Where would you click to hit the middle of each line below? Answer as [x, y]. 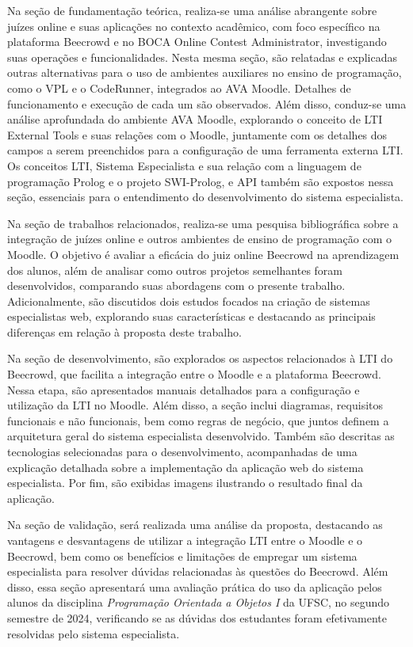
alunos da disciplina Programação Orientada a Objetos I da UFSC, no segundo [199, 602]
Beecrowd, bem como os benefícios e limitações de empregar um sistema [182, 556]
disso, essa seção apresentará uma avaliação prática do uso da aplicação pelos [195, 586]
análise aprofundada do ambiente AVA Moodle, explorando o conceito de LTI [195, 119]
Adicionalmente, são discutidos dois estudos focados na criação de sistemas [189, 301]
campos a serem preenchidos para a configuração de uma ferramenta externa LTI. [205, 150]
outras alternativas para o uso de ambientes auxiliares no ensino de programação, [205, 72]
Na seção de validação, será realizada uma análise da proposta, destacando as [195, 525]
